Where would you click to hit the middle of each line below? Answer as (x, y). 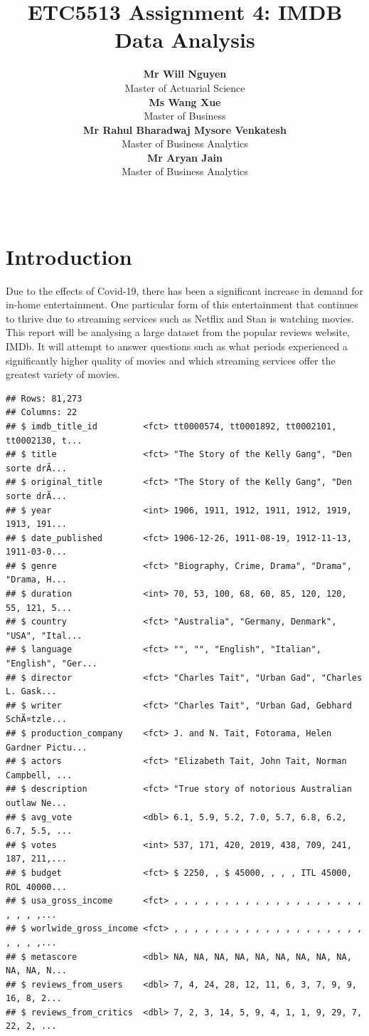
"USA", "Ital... (44, 635)
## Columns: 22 (42, 413)
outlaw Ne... (36, 803)
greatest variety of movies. (63, 374)
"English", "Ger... (52, 664)
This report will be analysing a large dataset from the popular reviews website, (178, 332)
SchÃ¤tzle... (36, 720)
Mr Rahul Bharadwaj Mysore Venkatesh (185, 129)
